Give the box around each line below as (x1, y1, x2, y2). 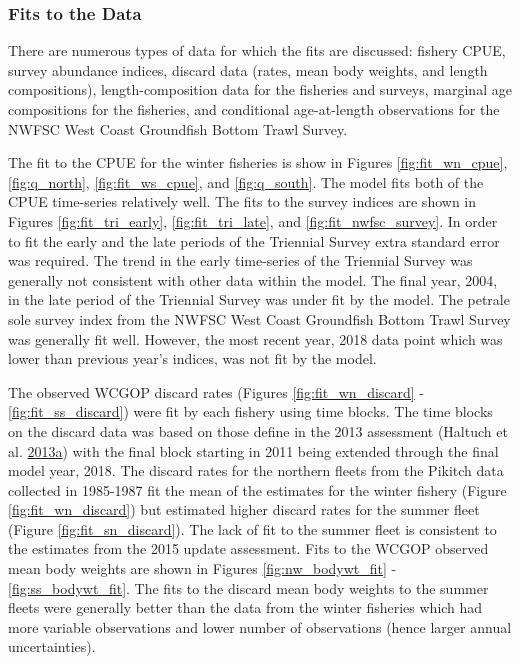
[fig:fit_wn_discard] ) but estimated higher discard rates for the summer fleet (8, 499, 480, 520)
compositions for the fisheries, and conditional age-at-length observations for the (8, 99, 500, 119)
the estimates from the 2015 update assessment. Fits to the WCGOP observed (8, 538, 489, 559)
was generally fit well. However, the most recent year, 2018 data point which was (8, 328, 503, 349)
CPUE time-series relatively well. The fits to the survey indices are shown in (8, 191, 477, 212)
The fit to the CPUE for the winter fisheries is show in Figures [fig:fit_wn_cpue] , (8, 152, 508, 173)
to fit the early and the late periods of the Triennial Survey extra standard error (8, 230, 500, 251)
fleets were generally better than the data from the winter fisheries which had (8, 597, 483, 618)
